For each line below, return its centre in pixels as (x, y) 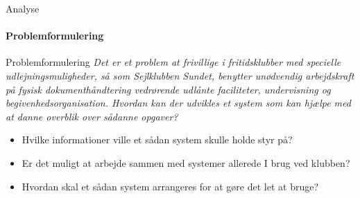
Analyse (23, 8)
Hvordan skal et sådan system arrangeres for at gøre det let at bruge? (170, 186)
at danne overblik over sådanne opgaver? (92, 116)
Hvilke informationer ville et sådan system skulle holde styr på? (157, 139)
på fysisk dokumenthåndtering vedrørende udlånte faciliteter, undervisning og (168, 89)
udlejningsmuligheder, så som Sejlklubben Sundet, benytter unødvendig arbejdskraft (180, 75)
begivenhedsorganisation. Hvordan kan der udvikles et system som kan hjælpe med (178, 103)
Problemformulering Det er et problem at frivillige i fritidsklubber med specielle (173, 62)
